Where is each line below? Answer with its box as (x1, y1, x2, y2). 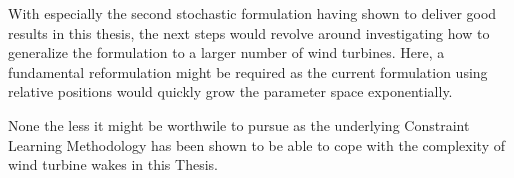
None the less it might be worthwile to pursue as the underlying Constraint (8, 114, 470, 135)
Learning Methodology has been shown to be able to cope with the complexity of (8, 134, 505, 155)
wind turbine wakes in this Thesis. (8, 154, 218, 175)
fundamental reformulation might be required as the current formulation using (8, 61, 488, 82)
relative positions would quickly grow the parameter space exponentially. (8, 81, 453, 102)
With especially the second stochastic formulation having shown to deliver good (8, 3, 497, 23)
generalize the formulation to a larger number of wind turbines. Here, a (8, 42, 445, 63)
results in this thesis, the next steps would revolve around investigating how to (8, 22, 490, 43)
